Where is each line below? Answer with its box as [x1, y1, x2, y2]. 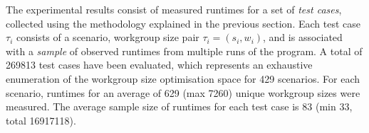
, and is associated [263, 30, 343, 45]
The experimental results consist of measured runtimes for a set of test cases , [6, 2, 342, 16]
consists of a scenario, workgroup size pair [16, 30, 199, 45]
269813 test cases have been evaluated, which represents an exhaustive [6, 57, 313, 72]
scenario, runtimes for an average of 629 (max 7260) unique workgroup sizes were [6, 85, 360, 100]
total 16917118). [6, 112, 76, 127]
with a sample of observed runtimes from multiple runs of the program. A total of [6, 43, 363, 58]
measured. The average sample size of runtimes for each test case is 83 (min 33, [6, 99, 353, 114]
